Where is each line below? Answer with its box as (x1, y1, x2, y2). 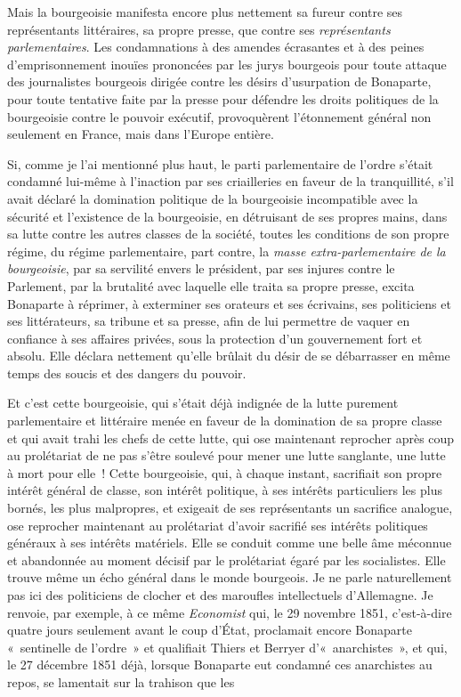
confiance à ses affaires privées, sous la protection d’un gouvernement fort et (7, 328, 423, 347)
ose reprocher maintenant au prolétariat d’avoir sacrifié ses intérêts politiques (7, 515, 428, 534)
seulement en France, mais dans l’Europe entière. (7, 125, 274, 143)
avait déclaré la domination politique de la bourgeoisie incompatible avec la (7, 189, 418, 207)
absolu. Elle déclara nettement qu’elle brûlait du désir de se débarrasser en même (7, 346, 450, 365)
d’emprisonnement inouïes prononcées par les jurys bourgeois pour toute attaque (7, 54, 447, 73)
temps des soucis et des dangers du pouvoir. (7, 363, 247, 382)
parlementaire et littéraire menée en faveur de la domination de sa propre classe (7, 411, 442, 430)
